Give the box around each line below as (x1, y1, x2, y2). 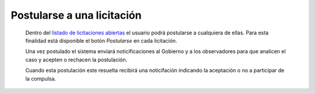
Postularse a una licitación (10, 9, 142, 22)
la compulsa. (25, 75, 57, 82)
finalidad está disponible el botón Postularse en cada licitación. (25, 37, 177, 44)
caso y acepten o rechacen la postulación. (25, 56, 128, 63)
